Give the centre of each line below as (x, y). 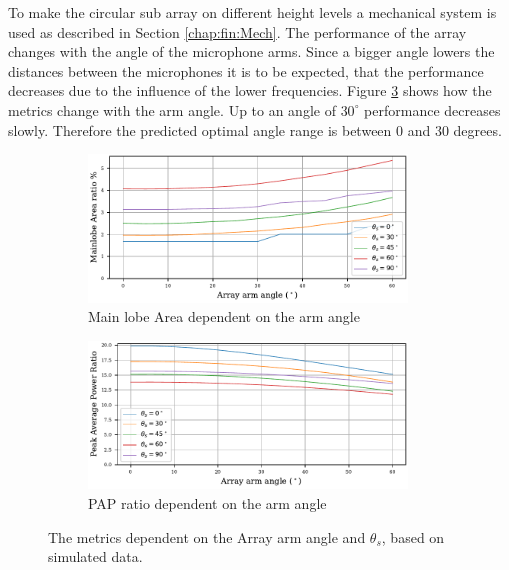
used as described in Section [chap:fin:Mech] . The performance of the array (237, 31)
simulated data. (95, 556)
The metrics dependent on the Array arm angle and (207, 536)
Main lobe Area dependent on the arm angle (224, 316)
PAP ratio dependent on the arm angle (207, 502)
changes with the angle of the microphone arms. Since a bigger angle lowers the (251, 51)
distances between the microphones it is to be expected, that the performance (246, 70)
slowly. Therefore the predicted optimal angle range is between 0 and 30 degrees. (255, 129)
